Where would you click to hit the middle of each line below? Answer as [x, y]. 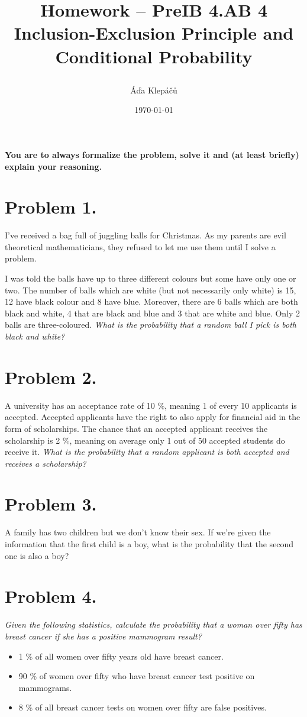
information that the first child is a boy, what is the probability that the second [149, 544]
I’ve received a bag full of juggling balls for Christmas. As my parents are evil [146, 235]
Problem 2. [51, 377]
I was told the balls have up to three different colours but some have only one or [151, 278]
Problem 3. [51, 504]
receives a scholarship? [46, 463]
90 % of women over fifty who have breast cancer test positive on [137, 676]
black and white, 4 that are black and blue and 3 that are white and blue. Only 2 [153, 313]
